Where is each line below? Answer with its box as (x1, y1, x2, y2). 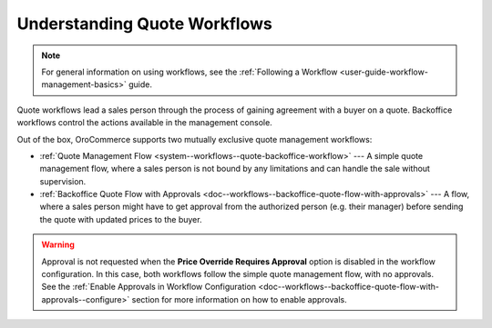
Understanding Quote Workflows (16, 14, 272, 34)
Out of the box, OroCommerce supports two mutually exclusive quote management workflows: (16, 134, 373, 144)
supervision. (39, 175, 87, 186)
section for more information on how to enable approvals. (131, 293, 348, 304)
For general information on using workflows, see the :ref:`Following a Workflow (41, 66, 338, 77)
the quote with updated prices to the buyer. (39, 214, 202, 224)
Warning (41, 239, 75, 250)
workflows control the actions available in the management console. (16, 117, 272, 128)
